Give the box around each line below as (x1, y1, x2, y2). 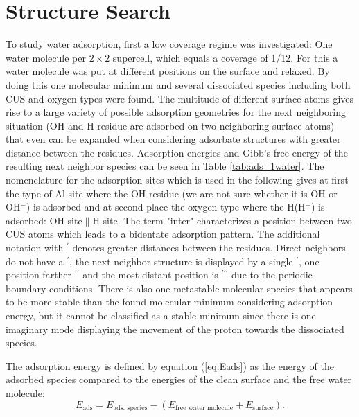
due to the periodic (231, 267, 313, 282)
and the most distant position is (82, 267, 218, 282)
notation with (6, 240, 64, 255)
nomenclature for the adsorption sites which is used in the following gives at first (6, 172, 349, 187)
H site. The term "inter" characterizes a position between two (92, 213, 352, 227)
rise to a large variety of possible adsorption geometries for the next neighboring (6, 105, 347, 119)
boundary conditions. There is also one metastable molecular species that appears (6, 281, 353, 295)
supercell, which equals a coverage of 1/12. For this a (112, 50, 338, 64)
